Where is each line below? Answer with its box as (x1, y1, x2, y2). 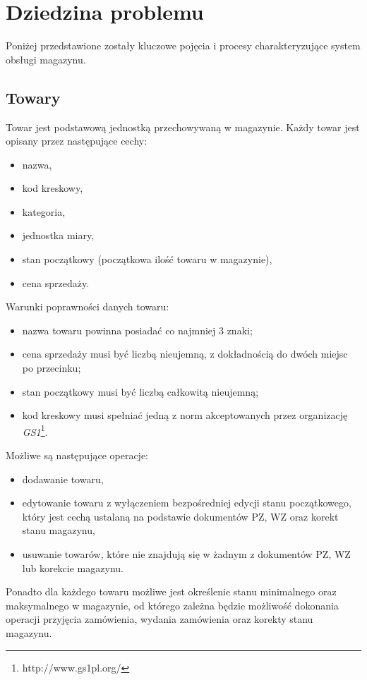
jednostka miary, (22, 228, 95, 243)
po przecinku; (22, 360, 81, 375)
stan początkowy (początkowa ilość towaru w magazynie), (22, 252, 272, 267)
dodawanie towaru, (22, 471, 104, 486)
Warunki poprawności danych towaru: (6, 299, 169, 314)
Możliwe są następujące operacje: (6, 448, 149, 463)
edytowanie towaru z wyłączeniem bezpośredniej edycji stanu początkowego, (22, 495, 351, 510)
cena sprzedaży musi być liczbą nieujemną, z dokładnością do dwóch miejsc (22, 346, 348, 361)
